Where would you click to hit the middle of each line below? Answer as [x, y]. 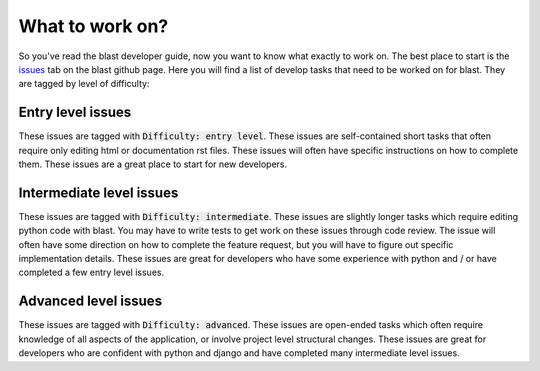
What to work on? [93, 26]
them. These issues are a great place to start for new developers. [153, 164]
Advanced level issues [90, 301]
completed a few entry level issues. [91, 272]
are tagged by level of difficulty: [84, 84]
